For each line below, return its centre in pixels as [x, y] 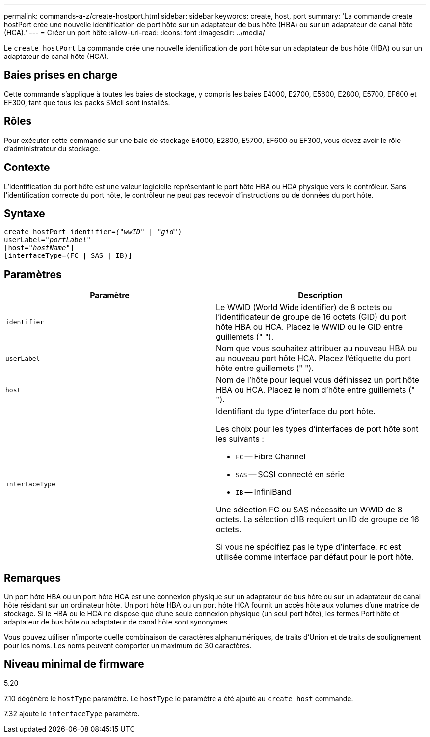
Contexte [27, 168]
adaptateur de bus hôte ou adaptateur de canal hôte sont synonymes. [117, 622]
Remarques [33, 578]
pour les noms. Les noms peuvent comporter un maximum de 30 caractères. [128, 646]
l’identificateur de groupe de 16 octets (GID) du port [311, 317]
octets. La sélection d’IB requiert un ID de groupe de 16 [318, 520]
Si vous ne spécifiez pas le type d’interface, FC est [309, 547]
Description [320, 296]
